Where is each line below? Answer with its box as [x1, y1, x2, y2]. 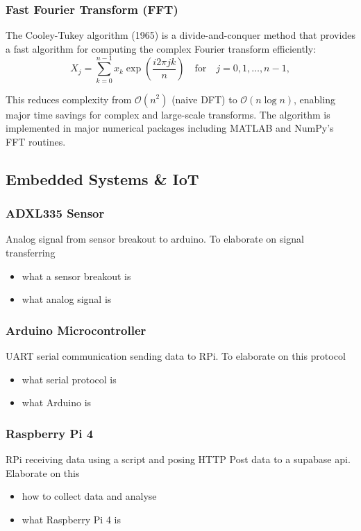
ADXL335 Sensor [6, 204, 105, 222]
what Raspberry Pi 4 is [22, 512, 121, 526]
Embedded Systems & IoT [6, 168, 199, 189]
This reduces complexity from [6, 92, 132, 106]
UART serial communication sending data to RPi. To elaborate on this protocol [6, 348, 346, 363]
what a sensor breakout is [22, 268, 131, 283]
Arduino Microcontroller [6, 321, 146, 338]
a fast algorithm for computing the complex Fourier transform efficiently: [6, 41, 317, 55]
